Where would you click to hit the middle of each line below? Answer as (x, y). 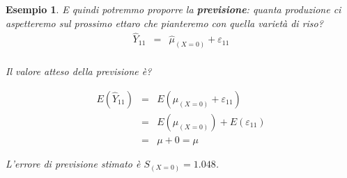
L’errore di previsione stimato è (73, 164)
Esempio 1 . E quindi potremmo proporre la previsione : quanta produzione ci (173, 9)
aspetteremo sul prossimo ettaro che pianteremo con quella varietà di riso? (164, 23)
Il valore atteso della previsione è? (79, 71)
